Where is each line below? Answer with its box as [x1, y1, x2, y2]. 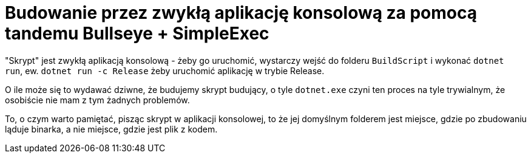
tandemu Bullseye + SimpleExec [5, 23, 269, 44]
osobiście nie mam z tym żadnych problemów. [5, 94, 190, 105]
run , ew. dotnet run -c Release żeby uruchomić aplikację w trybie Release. [5, 65, 325, 76]
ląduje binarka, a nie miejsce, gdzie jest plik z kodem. [5, 123, 218, 134]
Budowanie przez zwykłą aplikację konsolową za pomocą [5, 2, 478, 23]
